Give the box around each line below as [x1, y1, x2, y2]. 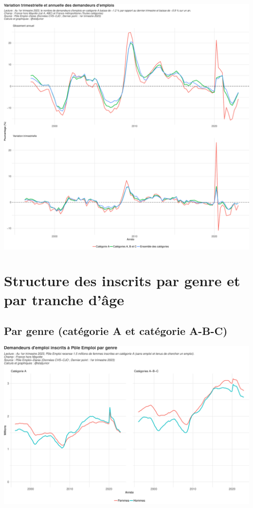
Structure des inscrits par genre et [4, 270, 240, 290]
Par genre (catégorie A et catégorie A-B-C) [4, 323, 228, 338]
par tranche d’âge [4, 289, 124, 309]
